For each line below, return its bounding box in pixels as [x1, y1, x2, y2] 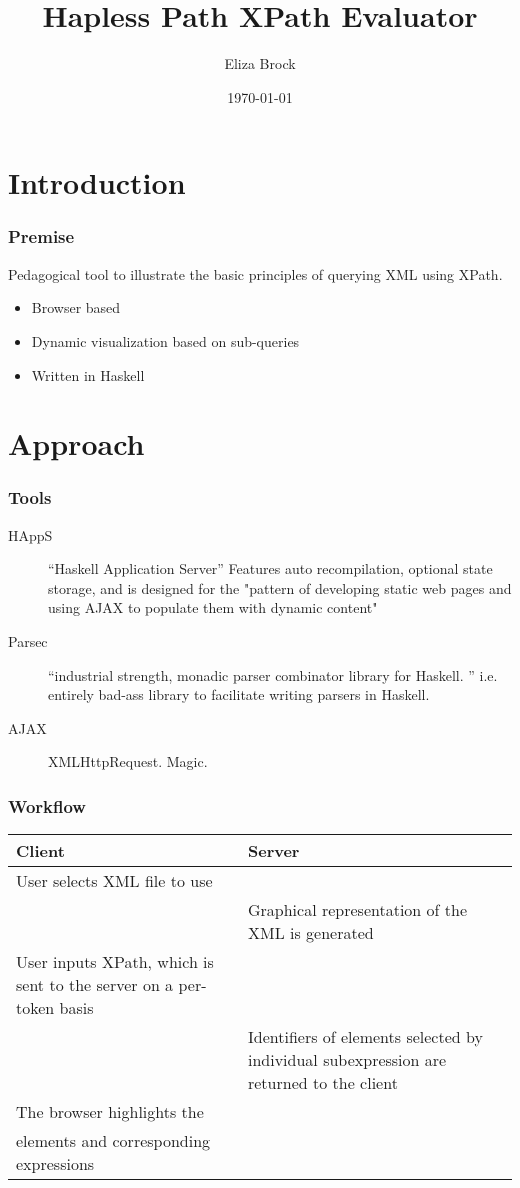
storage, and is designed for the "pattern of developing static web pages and [48, 577, 512, 598]
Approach [8, 423, 145, 464]
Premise [8, 224, 75, 249]
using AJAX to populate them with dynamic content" [48, 597, 378, 618]
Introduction [8, 162, 186, 203]
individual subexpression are [247, 1048, 447, 1072]
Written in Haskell [31, 364, 145, 385]
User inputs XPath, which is [16, 950, 214, 974]
